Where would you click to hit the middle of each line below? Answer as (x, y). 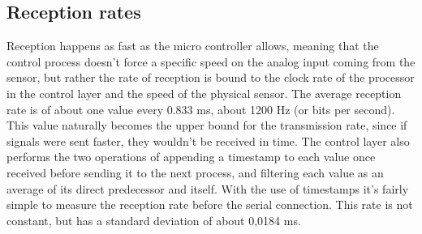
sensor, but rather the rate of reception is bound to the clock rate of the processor (211, 77)
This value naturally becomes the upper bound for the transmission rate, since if (207, 125)
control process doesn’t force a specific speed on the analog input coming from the (211, 61)
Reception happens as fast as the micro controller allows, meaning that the (193, 46)
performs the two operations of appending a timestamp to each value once (191, 157)
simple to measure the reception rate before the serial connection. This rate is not (210, 204)
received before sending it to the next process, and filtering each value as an (195, 172)
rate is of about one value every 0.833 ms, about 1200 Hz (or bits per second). (201, 109)
